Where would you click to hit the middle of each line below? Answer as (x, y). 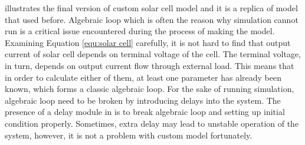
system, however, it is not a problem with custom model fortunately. (129, 135)
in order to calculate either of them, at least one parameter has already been (143, 77)
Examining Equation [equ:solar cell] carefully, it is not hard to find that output (148, 42)
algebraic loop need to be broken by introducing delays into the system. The (143, 100)
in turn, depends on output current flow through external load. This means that (150, 65)
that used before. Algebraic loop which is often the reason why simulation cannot (152, 19)
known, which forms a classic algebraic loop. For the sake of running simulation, (150, 89)
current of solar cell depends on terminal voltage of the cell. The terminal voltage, (153, 54)
